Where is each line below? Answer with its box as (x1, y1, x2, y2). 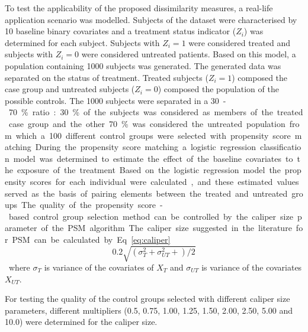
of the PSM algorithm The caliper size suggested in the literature (41, 222, 292, 234)
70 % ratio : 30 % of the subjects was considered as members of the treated (8, 106, 303, 118)
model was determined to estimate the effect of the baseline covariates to (13, 152, 293, 164)
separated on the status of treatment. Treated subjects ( (5, 71, 208, 83)
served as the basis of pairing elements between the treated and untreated (5, 187, 288, 199)
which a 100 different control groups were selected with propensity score (15, 129, 291, 141)
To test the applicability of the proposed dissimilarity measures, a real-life (5, 2, 273, 14)
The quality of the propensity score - (21, 198, 163, 211)
